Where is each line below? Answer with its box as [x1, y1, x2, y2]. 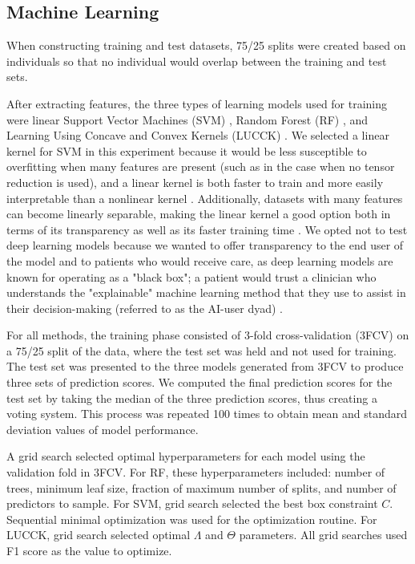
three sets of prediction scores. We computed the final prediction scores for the [6, 374, 393, 391]
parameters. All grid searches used [239, 526, 408, 543]
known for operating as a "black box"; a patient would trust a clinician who [6, 268, 377, 285]
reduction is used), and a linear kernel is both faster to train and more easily [6, 173, 384, 190]
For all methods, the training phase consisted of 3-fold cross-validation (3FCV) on [6, 327, 409, 343]
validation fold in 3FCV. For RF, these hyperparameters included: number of [6, 464, 385, 481]
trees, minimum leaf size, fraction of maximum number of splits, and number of [6, 479, 397, 496]
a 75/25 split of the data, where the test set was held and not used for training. [6, 342, 397, 359]
